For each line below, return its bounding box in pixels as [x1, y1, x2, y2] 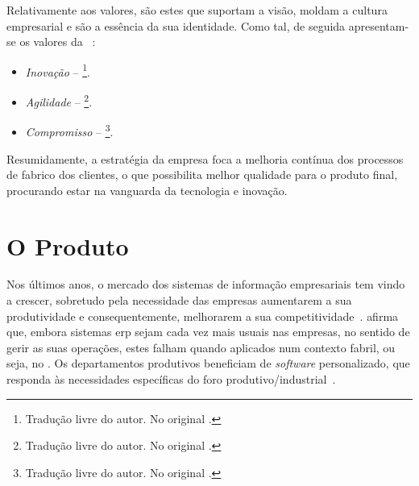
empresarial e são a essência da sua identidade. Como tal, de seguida [6, 17, 346, 34]
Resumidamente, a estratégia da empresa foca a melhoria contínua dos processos [6, 150, 404, 167]
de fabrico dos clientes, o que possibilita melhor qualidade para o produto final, [6, 166, 398, 183]
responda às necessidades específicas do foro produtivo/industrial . [6, 371, 336, 387]
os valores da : [19, 33, 96, 50]
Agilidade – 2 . [25, 91, 93, 110]
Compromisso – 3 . [25, 121, 114, 139]
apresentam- [348, 17, 409, 34]
